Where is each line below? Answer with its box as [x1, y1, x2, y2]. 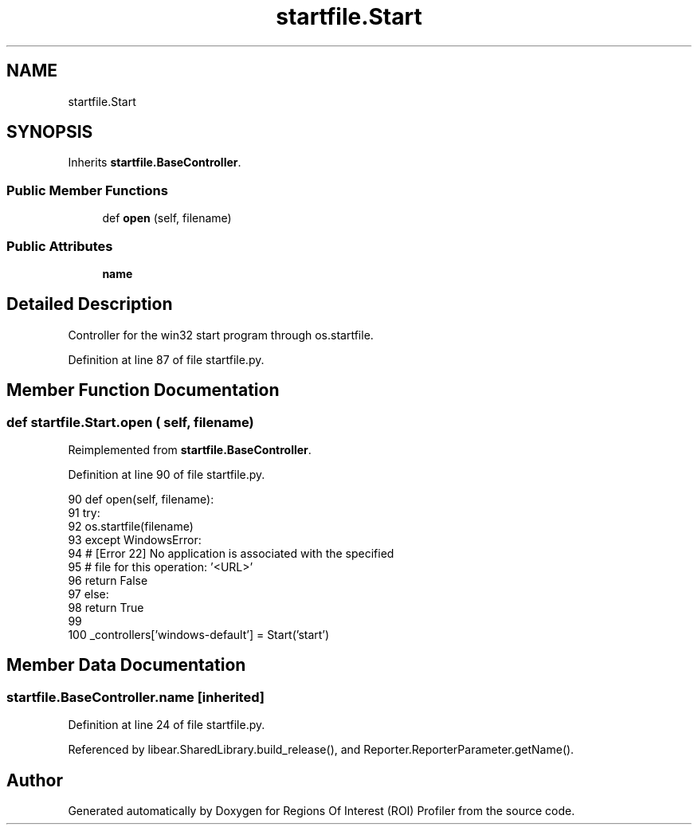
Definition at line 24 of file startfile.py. [68, 718, 265, 732]
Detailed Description [6, 294, 173, 315]
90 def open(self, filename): [68, 492, 214, 506]
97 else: [68, 587, 109, 601]
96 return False [68, 574, 148, 587]
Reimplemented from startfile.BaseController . [68, 443, 312, 457]
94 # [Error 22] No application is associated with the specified [68, 547, 394, 560]
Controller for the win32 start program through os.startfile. [68, 327, 374, 342]
